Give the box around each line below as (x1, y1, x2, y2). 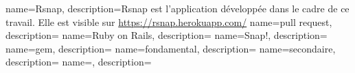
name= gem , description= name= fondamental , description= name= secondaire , (5, 41, 336, 55)
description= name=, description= (5, 55, 152, 69)
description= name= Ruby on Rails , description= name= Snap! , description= (5, 28, 328, 42)
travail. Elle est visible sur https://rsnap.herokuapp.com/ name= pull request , (5, 14, 332, 29)
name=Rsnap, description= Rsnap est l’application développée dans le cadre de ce (5, 1, 350, 15)
